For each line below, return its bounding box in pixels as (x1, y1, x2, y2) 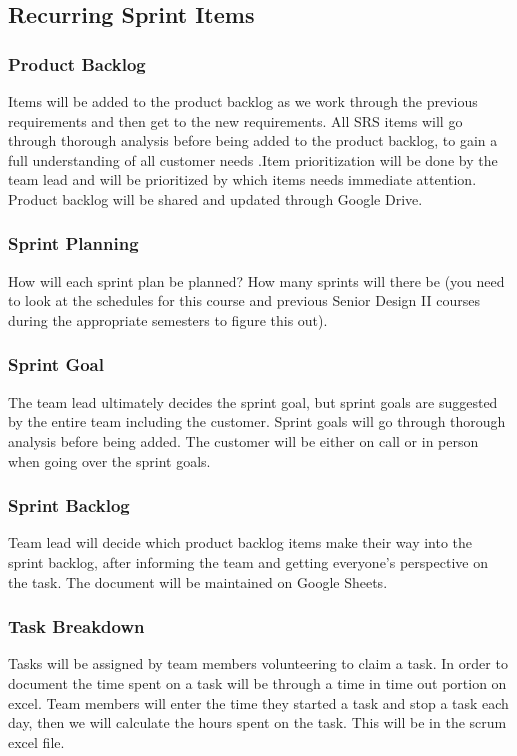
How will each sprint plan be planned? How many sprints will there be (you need (8, 270, 505, 291)
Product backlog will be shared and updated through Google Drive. (8, 188, 423, 209)
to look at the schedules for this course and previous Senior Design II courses (8, 290, 480, 311)
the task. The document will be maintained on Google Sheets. (8, 571, 388, 592)
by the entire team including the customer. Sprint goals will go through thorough (8, 411, 506, 432)
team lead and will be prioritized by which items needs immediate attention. (8, 169, 477, 190)
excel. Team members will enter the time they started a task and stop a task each (8, 692, 509, 713)
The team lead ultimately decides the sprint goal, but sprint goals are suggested (8, 391, 498, 412)
